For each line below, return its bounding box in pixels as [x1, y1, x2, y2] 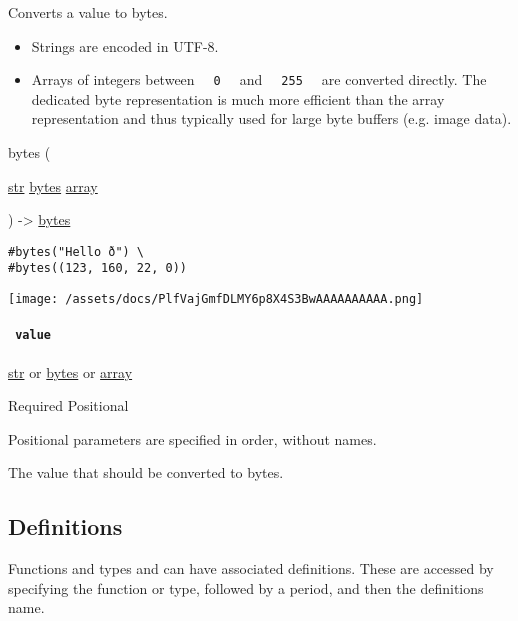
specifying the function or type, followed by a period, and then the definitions [8, 577, 484, 598]
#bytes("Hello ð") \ [8, 244, 145, 259]
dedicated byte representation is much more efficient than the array [31, 88, 445, 109]
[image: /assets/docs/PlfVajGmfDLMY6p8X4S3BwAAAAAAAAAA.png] [8, 292, 424, 307]
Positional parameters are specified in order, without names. [8, 428, 377, 449]
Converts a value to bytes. [8, 2, 168, 22]
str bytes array [8, 175, 98, 196]
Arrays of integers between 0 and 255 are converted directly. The [31, 69, 487, 90]
